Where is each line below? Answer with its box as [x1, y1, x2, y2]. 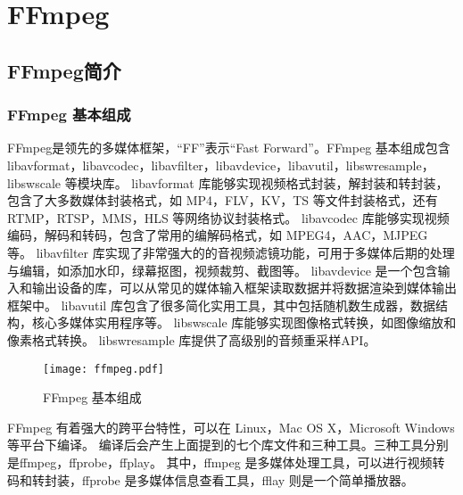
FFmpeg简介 [7, 56, 121, 84]
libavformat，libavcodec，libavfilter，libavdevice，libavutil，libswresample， [7, 155, 434, 174]
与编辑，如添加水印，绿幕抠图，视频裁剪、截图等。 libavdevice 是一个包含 [7, 260, 438, 279]
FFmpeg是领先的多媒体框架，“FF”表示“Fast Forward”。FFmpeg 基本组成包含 [7, 138, 451, 157]
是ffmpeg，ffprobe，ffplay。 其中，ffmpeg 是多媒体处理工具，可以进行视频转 [7, 452, 445, 471]
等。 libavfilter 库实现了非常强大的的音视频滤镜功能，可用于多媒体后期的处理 [7, 243, 455, 261]
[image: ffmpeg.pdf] [43, 362, 165, 375]
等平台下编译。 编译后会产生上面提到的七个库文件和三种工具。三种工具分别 [7, 435, 449, 454]
